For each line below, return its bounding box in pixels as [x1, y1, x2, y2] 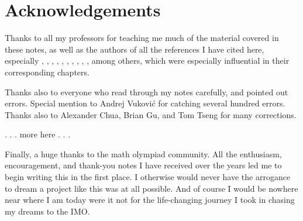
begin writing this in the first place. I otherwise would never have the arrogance [5, 171, 291, 183]
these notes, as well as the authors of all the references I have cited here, [5, 43, 264, 55]
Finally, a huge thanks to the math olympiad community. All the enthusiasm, [5, 147, 282, 160]
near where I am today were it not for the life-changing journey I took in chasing [5, 194, 295, 206]
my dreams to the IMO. [5, 205, 90, 217]
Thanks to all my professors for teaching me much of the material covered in [5, 32, 279, 44]
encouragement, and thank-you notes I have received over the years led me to [5, 159, 282, 171]
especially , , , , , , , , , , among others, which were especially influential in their [5, 54, 290, 67]
